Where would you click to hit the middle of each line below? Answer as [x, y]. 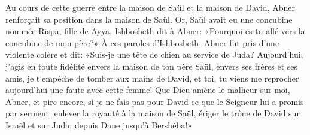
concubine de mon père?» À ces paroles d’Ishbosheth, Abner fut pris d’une [142, 42]
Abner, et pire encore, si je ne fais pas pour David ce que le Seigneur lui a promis [155, 101]
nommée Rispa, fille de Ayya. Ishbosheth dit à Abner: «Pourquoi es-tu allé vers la [155, 31]
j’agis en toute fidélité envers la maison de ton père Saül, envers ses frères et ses [152, 66]
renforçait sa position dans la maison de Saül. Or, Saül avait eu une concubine [149, 19]
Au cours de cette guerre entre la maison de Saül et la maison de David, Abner [150, 7]
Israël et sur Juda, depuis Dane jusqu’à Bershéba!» [99, 124]
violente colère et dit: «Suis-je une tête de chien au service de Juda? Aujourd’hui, [154, 54]
